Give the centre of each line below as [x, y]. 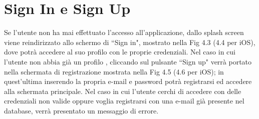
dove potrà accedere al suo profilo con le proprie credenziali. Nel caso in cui [120, 52]
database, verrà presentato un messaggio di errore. [81, 110]
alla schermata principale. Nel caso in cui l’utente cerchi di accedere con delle [123, 91]
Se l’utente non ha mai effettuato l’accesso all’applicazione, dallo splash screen [124, 32]
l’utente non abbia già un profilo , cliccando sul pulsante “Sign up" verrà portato [128, 61]
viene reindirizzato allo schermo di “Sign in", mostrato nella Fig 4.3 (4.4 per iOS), [130, 42]
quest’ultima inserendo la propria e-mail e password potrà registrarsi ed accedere [128, 81]
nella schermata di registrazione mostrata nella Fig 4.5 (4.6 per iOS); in [114, 71]
